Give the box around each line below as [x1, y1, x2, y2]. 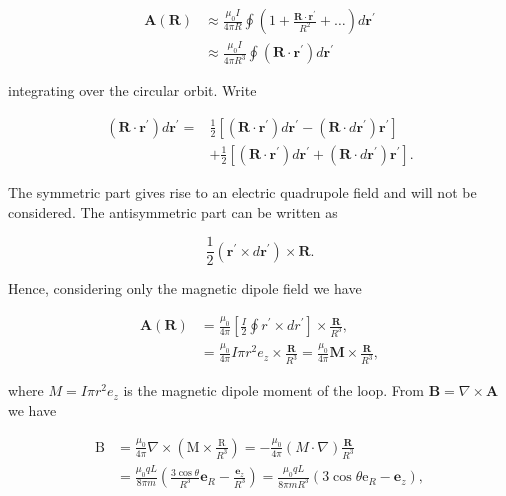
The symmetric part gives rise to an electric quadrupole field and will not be [8, 181, 477, 202]
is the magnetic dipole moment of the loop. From [123, 380, 424, 401]
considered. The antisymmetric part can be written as [8, 201, 338, 222]
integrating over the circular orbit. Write [8, 80, 257, 101]
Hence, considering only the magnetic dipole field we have [8, 278, 362, 299]
